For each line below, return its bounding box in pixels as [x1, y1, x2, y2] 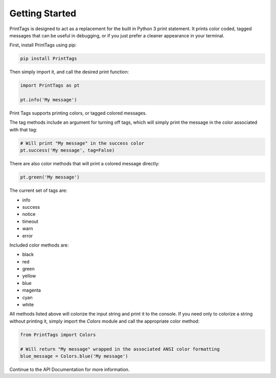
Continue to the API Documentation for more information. [9, 366, 130, 372]
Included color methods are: [9, 242, 69, 248]
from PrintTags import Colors [20, 331, 96, 338]
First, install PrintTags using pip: [9, 42, 77, 48]
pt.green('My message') [20, 174, 80, 180]
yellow [22, 273, 36, 279]
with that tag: [9, 126, 38, 132]
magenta [22, 287, 41, 294]
